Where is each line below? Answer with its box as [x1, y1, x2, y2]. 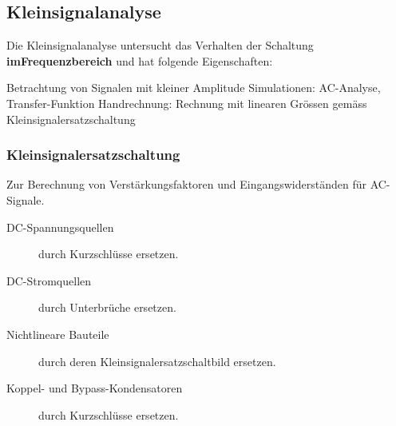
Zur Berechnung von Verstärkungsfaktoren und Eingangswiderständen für [6, 176, 366, 193]
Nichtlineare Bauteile [6, 325, 109, 342]
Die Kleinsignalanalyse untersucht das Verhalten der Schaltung [6, 37, 314, 54]
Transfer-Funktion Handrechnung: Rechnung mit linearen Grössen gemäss [6, 94, 367, 111]
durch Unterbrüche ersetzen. [38, 299, 176, 316]
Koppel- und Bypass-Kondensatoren [6, 380, 183, 396]
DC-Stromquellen [6, 272, 92, 289]
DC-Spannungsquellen [6, 218, 114, 235]
